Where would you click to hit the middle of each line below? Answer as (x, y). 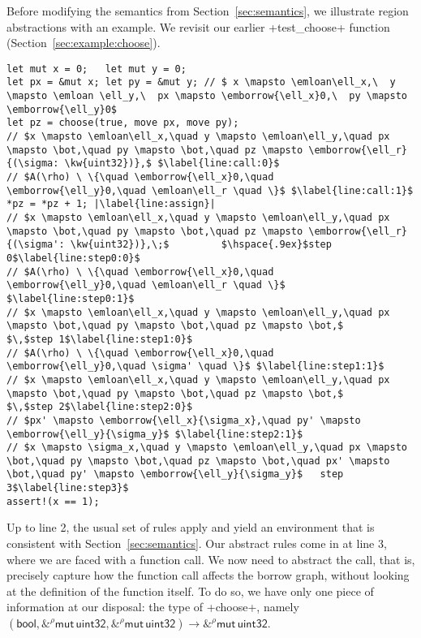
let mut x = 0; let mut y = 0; (97, 69)
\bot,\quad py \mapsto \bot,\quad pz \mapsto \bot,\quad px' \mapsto (198, 461)
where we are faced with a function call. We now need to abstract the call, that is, (211, 559)
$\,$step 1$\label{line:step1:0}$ (100, 339)
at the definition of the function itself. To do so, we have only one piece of (190, 591)
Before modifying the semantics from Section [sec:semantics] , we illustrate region (208, 11)
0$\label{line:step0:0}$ (73, 258)
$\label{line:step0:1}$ (71, 298)
